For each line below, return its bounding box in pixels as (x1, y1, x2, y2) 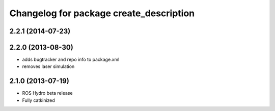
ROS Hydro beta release (22, 90, 73, 96)
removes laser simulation (22, 63, 75, 69)
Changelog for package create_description (9, 8, 195, 19)
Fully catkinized (22, 97, 56, 103)
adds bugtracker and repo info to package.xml (22, 56, 120, 63)
